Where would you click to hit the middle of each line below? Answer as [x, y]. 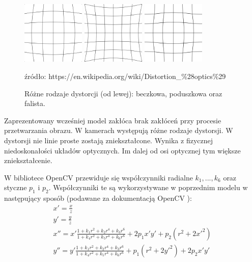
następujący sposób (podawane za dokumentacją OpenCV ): [98, 198]
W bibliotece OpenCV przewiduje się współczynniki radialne [99, 177]
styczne [16, 187]
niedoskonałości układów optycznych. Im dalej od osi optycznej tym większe [122, 150]
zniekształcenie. [28, 160]
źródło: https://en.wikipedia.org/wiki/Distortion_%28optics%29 [125, 76]
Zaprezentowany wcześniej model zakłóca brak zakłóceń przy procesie [113, 120]
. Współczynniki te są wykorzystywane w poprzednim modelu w [148, 187]
